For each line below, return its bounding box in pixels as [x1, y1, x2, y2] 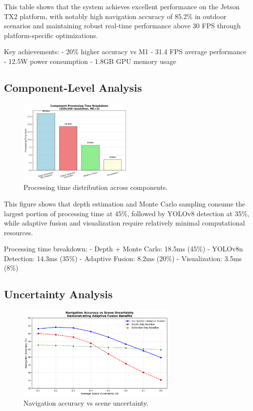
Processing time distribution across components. [23, 182, 168, 192]
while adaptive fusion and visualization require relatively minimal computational [4, 218, 245, 228]
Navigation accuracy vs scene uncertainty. [23, 398, 148, 408]
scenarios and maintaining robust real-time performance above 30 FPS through [4, 21, 241, 31]
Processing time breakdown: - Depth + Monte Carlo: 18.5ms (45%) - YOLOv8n [4, 244, 243, 254]
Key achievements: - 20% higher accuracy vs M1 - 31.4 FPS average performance [4, 46, 247, 57]
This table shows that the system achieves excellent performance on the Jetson [4, 1, 240, 11]
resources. [4, 227, 33, 237]
